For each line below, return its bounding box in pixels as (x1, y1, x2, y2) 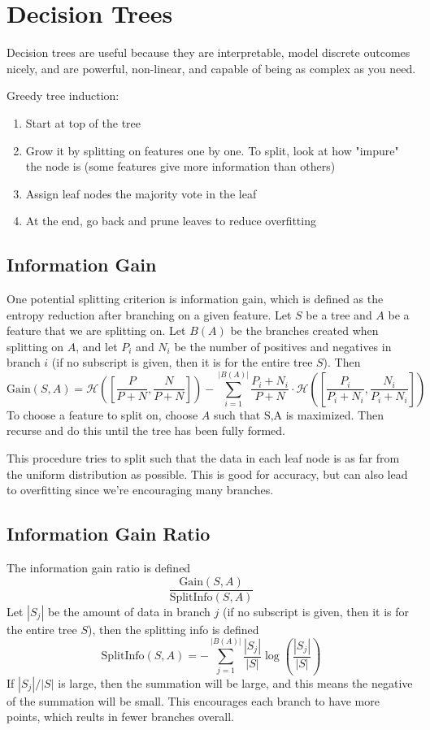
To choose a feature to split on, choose (7, 406, 198, 423)
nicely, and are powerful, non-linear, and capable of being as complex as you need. (7, 59, 416, 76)
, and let (76, 337, 118, 354)
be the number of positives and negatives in (174, 337, 392, 354)
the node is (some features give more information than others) (25, 158, 336, 175)
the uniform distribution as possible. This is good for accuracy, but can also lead (7, 465, 408, 482)
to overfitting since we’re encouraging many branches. (7, 481, 274, 498)
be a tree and (306, 306, 372, 323)
